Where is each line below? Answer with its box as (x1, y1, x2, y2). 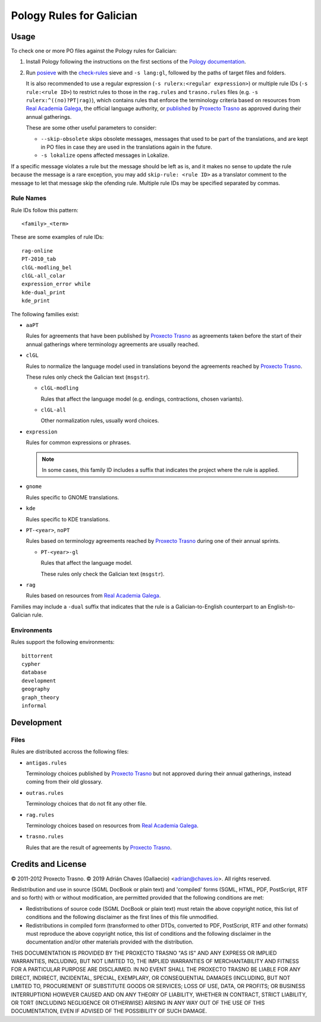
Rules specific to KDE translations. (26, 515, 110, 523)
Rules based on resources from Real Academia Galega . (26, 592, 161, 599)
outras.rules (26, 790, 64, 796)
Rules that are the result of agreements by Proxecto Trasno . (26, 844, 172, 851)
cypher (21, 661, 41, 668)
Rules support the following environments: (11, 639, 115, 646)
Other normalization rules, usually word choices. (40, 417, 159, 424)
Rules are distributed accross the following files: (11, 748, 129, 755)
